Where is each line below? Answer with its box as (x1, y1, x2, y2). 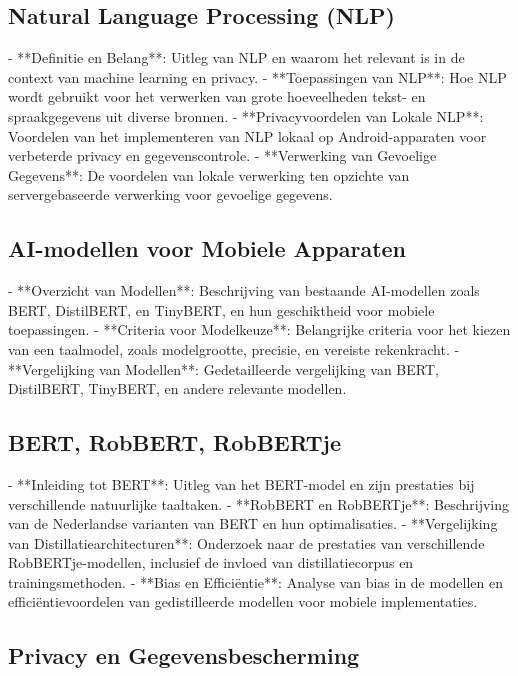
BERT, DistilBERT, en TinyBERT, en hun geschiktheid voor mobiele (8, 299, 435, 320)
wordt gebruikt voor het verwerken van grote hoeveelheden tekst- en (8, 86, 426, 107)
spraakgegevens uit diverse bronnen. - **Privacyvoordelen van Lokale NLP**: (8, 105, 484, 126)
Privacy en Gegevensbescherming (8, 640, 360, 671)
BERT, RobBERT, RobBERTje (8, 427, 342, 458)
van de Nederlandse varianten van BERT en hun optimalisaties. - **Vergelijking (8, 513, 498, 534)
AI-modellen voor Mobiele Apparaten (8, 233, 407, 264)
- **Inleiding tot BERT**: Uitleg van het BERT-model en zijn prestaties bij (8, 473, 475, 494)
